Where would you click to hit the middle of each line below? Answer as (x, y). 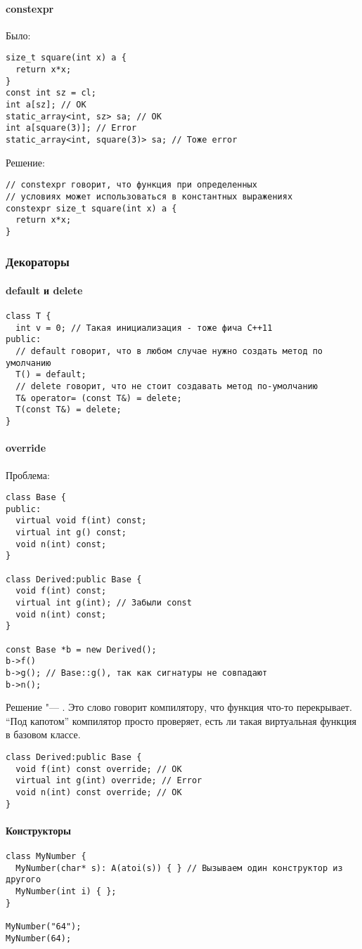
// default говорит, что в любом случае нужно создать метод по (169, 352)
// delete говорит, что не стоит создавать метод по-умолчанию (167, 387)
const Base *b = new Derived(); (81, 649)
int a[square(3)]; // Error (71, 128)
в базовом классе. (43, 734)
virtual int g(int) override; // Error (109, 781)
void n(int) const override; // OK (99, 793)
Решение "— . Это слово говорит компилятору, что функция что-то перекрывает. (179, 707)
